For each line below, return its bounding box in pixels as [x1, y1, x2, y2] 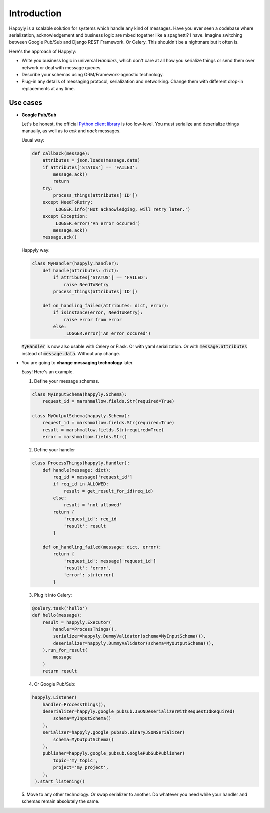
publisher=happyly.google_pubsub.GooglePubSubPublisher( [42, 751, 185, 756]
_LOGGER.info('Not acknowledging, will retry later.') [53, 206, 191, 212]
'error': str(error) [63, 572, 114, 578]
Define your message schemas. [34, 378, 99, 384]
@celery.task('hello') [32, 605, 88, 611]
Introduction [9, 8, 62, 19]
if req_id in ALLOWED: [53, 481, 109, 487]
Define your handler [34, 447, 75, 453]
